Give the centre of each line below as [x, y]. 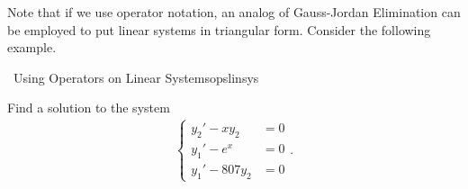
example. [32, 47]
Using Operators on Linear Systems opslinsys [136, 77]
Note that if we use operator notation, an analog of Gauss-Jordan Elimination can [234, 12]
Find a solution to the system [89, 108]
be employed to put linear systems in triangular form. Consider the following [219, 29]
